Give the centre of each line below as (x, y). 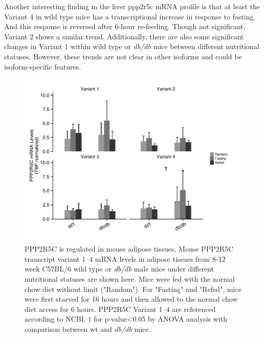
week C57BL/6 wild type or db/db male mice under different (119, 269)
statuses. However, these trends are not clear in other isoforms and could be (123, 56)
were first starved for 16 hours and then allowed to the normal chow (131, 299)
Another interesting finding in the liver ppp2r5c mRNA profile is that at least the (132, 6)
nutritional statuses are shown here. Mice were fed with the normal (130, 278)
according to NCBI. (55, 319)
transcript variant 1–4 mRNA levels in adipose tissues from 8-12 (125, 258)
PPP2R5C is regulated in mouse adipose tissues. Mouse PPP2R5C (129, 249)
